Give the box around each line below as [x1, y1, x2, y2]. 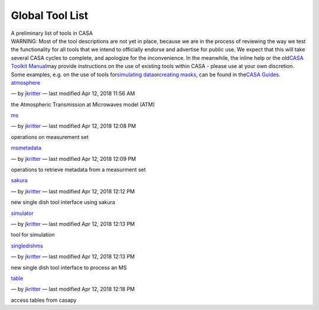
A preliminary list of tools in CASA [11, 30, 93, 37]
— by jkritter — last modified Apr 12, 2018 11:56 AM [11, 90, 135, 97]
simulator [11, 209, 34, 217]
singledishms [11, 242, 44, 249]
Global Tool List [11, 9, 89, 22]
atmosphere [11, 79, 41, 86]
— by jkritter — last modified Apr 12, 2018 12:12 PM [11, 188, 135, 195]
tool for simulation [11, 231, 56, 238]
